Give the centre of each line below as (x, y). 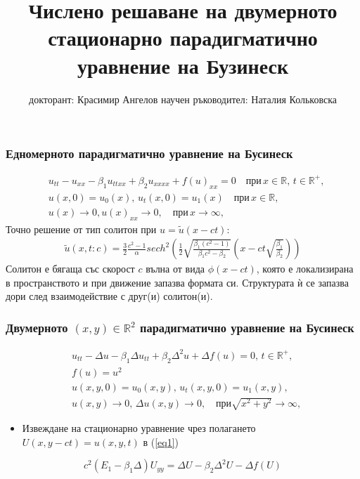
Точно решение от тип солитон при (81, 229)
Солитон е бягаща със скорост (70, 269)
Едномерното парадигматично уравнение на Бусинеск (149, 153)
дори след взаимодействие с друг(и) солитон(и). (109, 296)
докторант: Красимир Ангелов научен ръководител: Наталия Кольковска (183, 99)
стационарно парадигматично (183, 38)
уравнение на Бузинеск (183, 65)
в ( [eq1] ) (161, 441)
